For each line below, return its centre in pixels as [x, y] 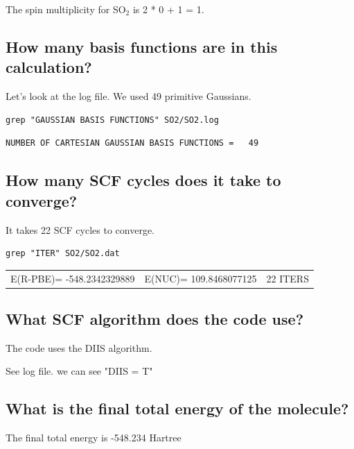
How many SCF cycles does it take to [143, 180]
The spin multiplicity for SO [66, 9]
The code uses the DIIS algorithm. [79, 347]
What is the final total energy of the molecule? [177, 408]
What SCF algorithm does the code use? [155, 318]
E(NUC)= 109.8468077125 [201, 278]
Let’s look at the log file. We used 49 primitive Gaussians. [129, 96]
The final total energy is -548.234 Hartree [94, 438]
